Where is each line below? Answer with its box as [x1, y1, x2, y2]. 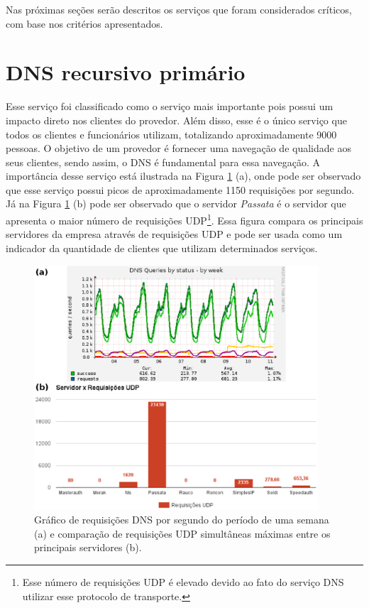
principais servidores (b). [34, 540, 142, 555]
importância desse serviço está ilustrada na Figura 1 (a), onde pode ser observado [6, 168, 361, 183]
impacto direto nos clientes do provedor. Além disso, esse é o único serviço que [6, 112, 347, 127]
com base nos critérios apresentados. [6, 16, 163, 31]
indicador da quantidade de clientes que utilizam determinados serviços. [6, 240, 318, 255]
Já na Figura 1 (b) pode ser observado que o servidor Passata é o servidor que [6, 196, 346, 211]
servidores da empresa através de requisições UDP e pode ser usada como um [6, 227, 343, 241]
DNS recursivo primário [6, 58, 246, 87]
